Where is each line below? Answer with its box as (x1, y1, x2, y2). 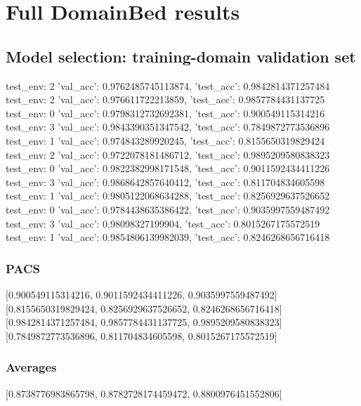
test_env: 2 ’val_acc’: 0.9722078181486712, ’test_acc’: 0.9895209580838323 (6, 147, 330, 162)
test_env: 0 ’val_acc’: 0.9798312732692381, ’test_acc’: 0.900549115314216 (6, 105, 325, 120)
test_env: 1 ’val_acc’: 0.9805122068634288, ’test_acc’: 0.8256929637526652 (6, 188, 330, 203)
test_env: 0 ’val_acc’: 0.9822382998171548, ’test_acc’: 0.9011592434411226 (6, 161, 330, 176)
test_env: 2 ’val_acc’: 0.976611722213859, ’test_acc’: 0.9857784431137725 (6, 92, 325, 107)
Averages (6, 358, 57, 376)
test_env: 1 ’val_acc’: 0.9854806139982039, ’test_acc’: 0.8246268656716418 (6, 230, 330, 244)
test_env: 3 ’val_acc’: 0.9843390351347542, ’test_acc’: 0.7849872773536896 (6, 119, 330, 134)
